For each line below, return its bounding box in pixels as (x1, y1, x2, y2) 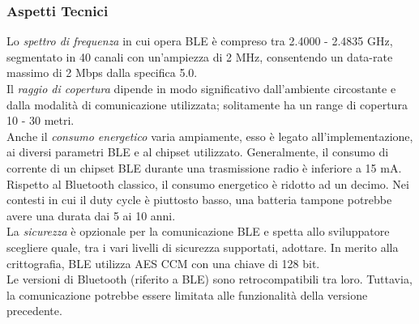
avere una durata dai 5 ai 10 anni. (6, 207, 176, 224)
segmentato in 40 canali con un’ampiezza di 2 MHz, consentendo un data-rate (6, 48, 393, 65)
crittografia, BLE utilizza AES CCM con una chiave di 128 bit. (6, 254, 320, 271)
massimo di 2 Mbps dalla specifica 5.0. (6, 64, 198, 81)
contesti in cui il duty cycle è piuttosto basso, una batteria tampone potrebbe (6, 191, 392, 208)
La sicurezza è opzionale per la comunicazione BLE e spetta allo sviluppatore (6, 223, 390, 240)
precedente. (6, 302, 62, 319)
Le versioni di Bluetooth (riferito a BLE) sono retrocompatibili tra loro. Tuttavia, (6, 271, 413, 288)
